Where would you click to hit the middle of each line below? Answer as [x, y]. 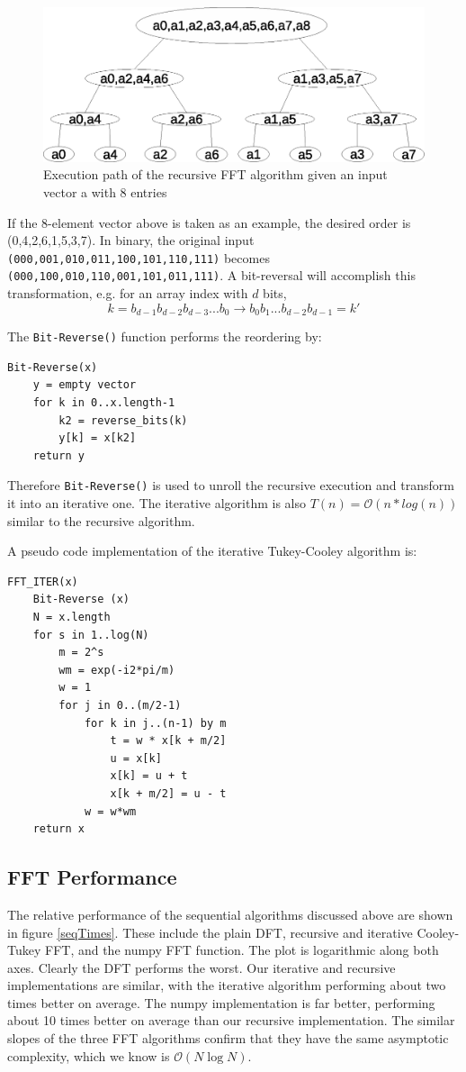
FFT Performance [92, 877]
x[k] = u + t [149, 776]
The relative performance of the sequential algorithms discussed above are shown [230, 914]
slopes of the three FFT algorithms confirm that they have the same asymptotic [228, 1038]
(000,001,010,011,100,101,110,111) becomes [139, 257]
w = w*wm [110, 811]
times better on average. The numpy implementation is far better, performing [221, 1002]
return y [58, 455]
